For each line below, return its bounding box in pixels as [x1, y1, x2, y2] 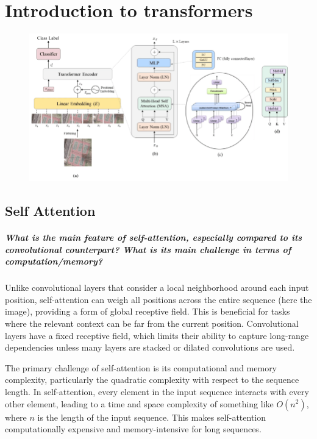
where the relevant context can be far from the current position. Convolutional [5, 316, 299, 329]
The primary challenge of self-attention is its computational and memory [5, 361, 277, 374]
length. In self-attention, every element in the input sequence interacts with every [5, 385, 309, 398]
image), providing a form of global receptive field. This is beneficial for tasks [5, 305, 290, 318]
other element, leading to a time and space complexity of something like [5, 397, 274, 410]
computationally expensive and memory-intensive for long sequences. [5, 423, 262, 435]
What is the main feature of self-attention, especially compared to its [5, 231, 302, 244]
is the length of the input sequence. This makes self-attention [37, 410, 266, 423]
